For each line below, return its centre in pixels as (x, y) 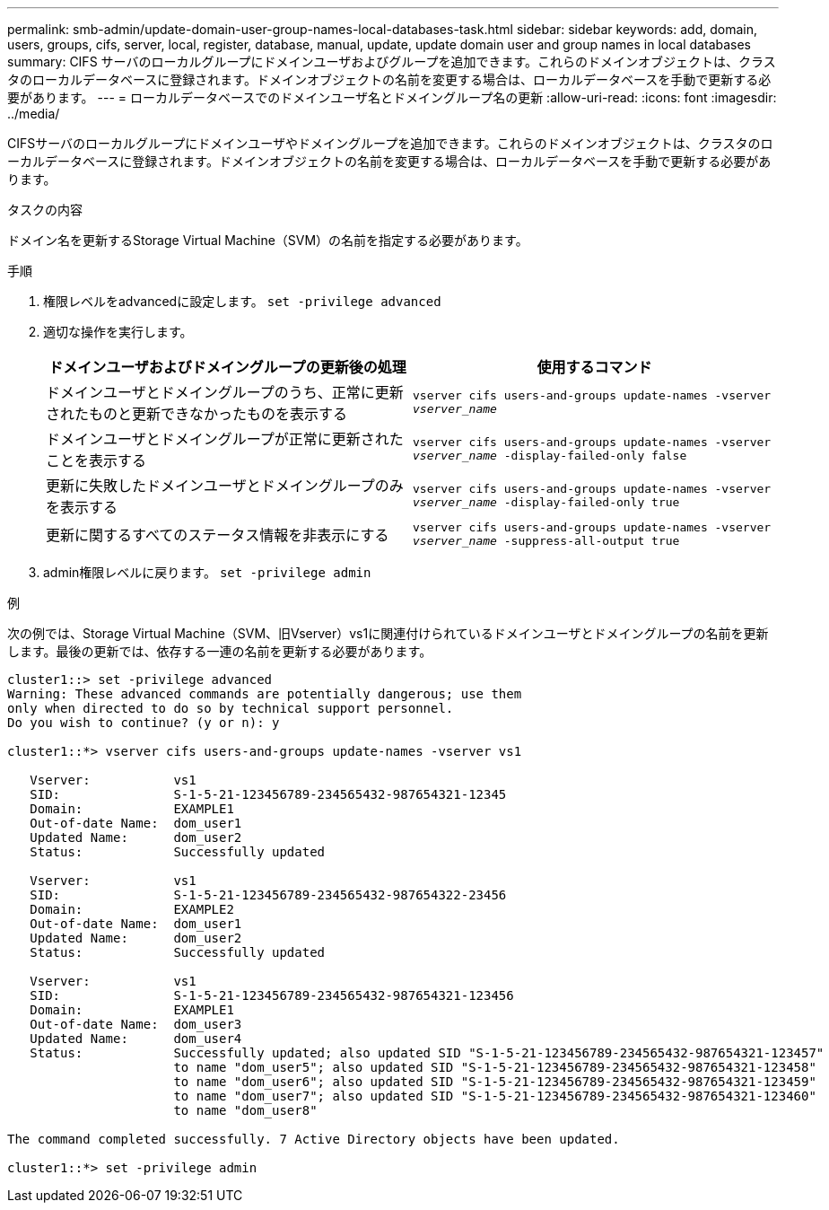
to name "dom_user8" (245, 1110)
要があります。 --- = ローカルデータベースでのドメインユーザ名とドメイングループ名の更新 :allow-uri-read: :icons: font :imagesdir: (392, 97)
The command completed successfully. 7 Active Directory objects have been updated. (314, 1139)
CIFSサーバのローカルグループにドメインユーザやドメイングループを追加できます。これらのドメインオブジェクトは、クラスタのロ (390, 143)
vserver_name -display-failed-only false (550, 456)
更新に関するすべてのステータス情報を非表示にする (218, 535)
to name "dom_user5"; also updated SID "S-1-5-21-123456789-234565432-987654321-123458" (495, 1067)
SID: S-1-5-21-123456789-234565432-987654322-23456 (268, 895)
